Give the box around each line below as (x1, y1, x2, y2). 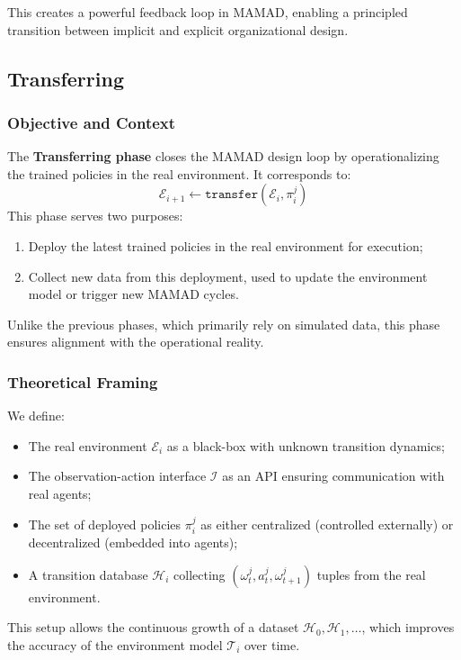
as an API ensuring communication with (222, 466, 445, 485)
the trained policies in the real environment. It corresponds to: (7, 164, 351, 183)
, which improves (361, 618, 455, 637)
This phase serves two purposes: (7, 206, 183, 225)
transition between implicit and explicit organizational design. (7, 20, 349, 39)
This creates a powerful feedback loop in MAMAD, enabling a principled (7, 3, 408, 21)
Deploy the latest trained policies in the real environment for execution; (28, 236, 423, 255)
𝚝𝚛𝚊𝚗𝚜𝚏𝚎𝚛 (205, 188, 258, 202)
